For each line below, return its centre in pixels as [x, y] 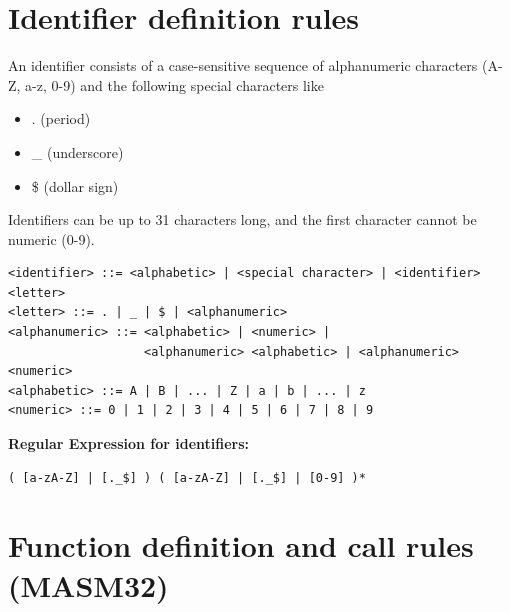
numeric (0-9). [51, 238]
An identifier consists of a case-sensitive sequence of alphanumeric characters [243, 65]
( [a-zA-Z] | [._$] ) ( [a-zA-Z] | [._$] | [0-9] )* [187, 477]
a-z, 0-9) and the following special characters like [174, 84]
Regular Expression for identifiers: [129, 443]
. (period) [61, 118]
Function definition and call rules [241, 545]
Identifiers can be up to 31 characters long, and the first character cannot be [242, 219]
